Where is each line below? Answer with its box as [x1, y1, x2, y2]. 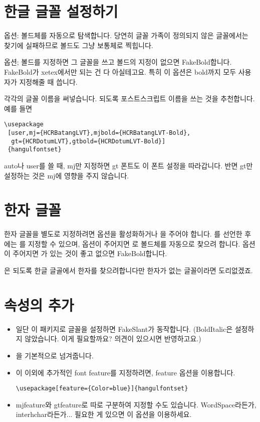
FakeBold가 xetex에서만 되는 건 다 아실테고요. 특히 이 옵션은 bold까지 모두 [4, 66, 236, 77]
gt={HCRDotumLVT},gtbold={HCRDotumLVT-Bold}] [11, 137, 166, 145]
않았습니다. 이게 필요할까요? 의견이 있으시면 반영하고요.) [25, 333, 201, 344]
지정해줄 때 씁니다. [19, 76, 78, 87]
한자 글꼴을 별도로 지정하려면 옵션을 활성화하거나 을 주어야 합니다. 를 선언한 [4, 229, 242, 239]
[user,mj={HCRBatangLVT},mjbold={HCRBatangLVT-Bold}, [8, 129, 191, 136]
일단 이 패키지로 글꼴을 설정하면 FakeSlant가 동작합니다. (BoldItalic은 [16, 323, 233, 334]
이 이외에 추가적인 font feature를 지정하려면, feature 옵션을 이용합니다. [16, 367, 235, 377]
